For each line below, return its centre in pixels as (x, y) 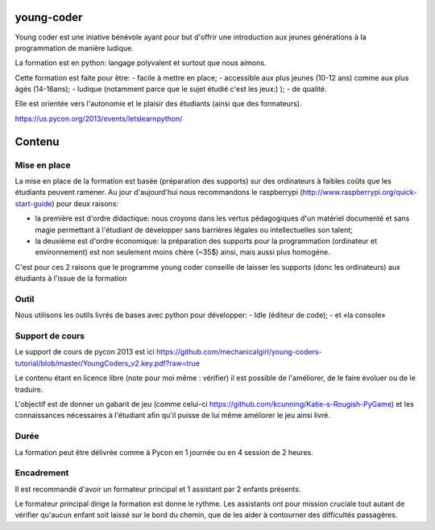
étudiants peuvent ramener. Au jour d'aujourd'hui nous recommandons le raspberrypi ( (159, 193)
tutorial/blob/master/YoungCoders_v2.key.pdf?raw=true (108, 363)
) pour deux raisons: (85, 203)
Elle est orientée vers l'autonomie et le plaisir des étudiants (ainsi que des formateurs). (158, 104)
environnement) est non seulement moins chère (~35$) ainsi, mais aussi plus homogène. (182, 252)
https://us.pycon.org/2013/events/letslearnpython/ (99, 118)
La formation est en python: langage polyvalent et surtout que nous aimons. (141, 63)
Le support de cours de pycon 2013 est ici (85, 352)
